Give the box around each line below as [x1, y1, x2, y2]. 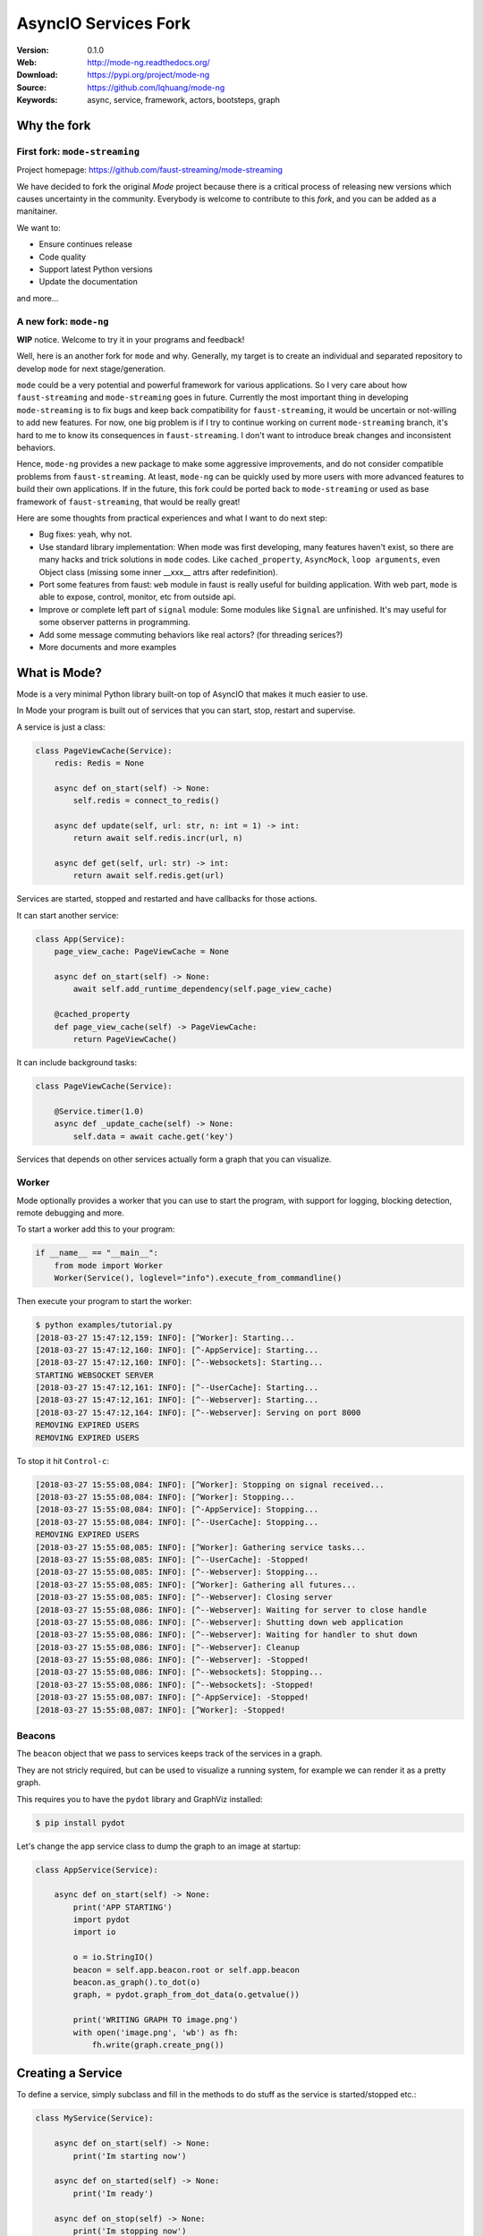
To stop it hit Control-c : [16, 1455, 110, 1466]
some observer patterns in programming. [38, 617, 191, 628]
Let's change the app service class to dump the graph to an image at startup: [16, 1841, 301, 1851]
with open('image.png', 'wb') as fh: [72, 2027, 239, 2037]
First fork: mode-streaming [16, 145, 140, 157]
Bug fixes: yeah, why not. [38, 529, 133, 540]
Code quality [38, 251, 87, 262]
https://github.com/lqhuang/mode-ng [87, 81, 225, 93]
